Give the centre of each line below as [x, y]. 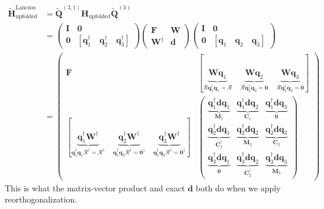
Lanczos [26, 7]
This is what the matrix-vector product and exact [95, 188]
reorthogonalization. [41, 199]
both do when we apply [238, 188]
